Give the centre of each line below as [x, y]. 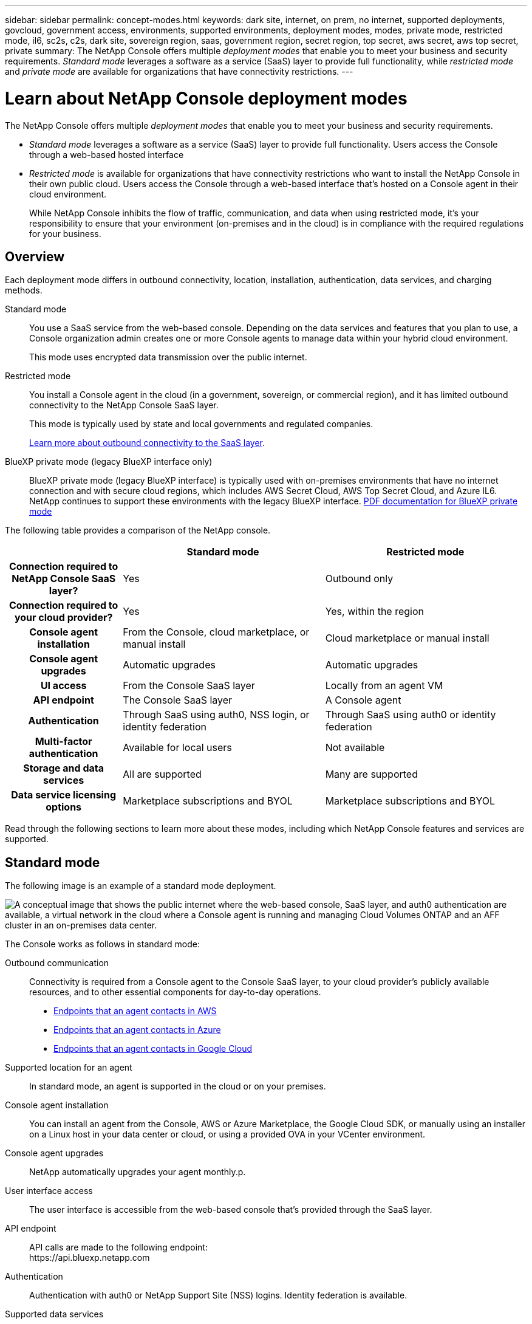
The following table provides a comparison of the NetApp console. [138, 530]
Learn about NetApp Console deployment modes [206, 98]
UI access [63, 686]
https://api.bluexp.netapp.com [90, 1258]
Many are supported [371, 774]
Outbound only [359, 579]
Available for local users [177, 748]
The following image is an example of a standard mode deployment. [141, 886]
